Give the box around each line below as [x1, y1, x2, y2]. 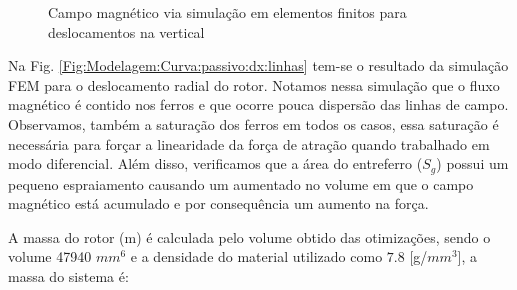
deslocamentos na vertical [48, 21, 205, 42]
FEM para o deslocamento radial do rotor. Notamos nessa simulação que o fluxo [8, 74, 500, 95]
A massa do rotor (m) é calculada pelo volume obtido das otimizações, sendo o [8, 226, 491, 247]
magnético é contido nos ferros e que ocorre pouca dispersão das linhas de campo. [8, 94, 509, 115]
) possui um [436, 153, 509, 174]
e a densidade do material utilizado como [130, 246, 383, 267]
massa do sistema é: [8, 265, 129, 286]
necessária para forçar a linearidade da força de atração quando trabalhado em [8, 133, 490, 154]
